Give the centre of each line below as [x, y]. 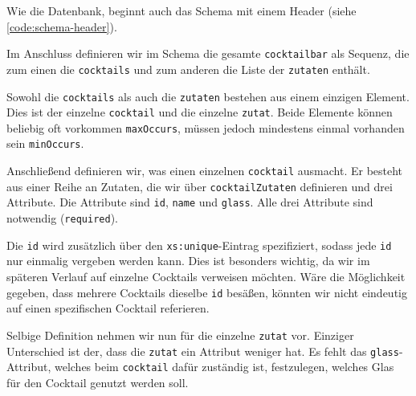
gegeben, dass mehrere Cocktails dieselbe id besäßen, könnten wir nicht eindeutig [207, 292]
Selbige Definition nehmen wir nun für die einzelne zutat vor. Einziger [180, 335]
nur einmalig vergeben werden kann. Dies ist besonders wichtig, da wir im [188, 261]
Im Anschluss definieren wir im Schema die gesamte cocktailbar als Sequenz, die [208, 53]
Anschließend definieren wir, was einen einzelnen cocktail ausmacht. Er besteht [205, 171]
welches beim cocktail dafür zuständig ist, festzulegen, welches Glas [224, 367]
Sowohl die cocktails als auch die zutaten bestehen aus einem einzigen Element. [208, 96]
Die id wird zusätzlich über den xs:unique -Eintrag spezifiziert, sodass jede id [199, 245]
